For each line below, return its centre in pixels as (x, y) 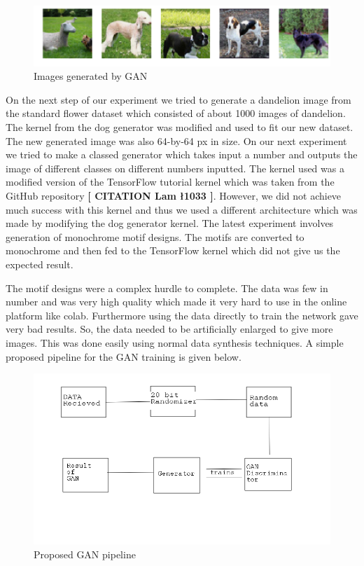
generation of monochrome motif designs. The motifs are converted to (155, 236)
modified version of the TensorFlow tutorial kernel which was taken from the (170, 182)
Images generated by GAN (91, 76)
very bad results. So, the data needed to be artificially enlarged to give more (169, 329)
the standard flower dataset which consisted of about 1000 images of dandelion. (176, 113)
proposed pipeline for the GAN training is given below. (124, 356)
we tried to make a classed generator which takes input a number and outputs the (182, 154)
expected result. (40, 264)
